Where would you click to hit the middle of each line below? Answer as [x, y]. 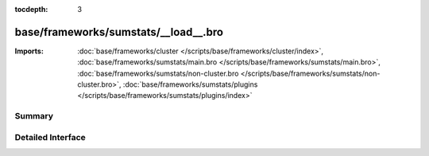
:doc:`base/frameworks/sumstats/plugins [190, 84]
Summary [34, 116]
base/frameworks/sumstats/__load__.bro [119, 32]
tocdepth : [31, 9]
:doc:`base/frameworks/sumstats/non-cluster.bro [158, 73]
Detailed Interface [50, 137]
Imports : [29, 51]
